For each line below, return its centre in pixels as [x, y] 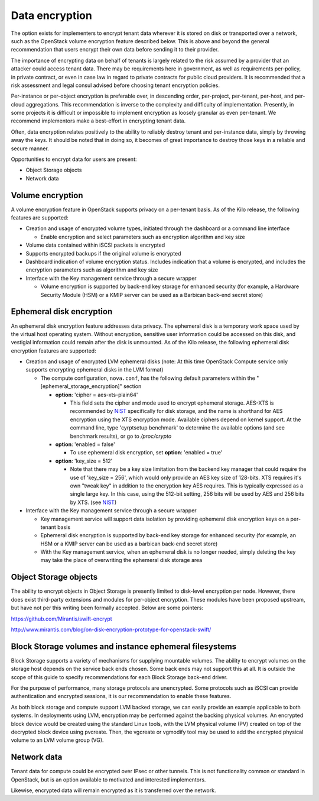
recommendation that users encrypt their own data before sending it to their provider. [115, 50]
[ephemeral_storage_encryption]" [81, 386]
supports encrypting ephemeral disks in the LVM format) [95, 370]
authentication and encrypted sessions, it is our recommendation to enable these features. [121, 696]
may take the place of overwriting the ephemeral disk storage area [121, 560]
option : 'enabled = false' [85, 444]
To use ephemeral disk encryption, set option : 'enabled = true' [146, 453]
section [132, 386]
